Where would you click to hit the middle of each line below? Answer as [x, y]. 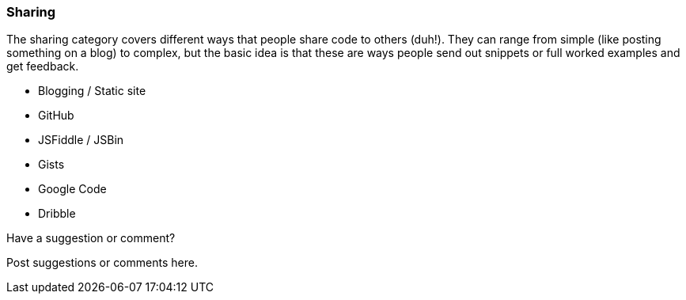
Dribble [57, 214]
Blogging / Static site [92, 91]
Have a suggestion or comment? [91, 238]
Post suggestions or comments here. [102, 263]
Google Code [72, 189]
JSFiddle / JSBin [81, 140]
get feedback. [43, 66]
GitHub [56, 116]
